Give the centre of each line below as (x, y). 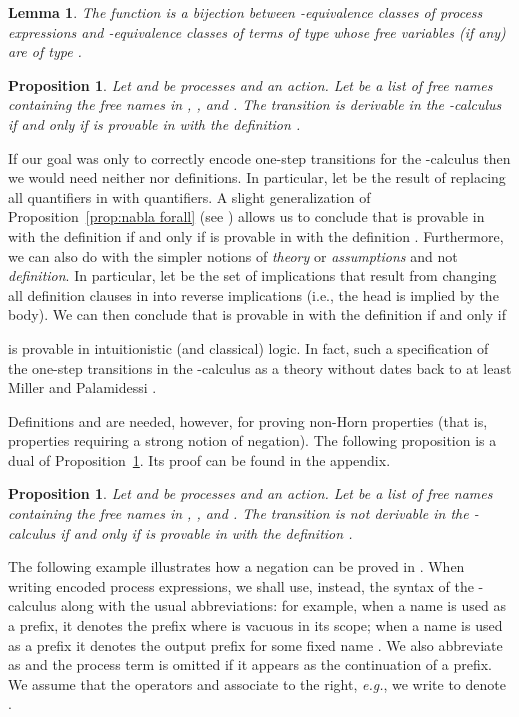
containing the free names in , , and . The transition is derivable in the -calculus (255, 104)
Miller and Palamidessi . (82, 387)
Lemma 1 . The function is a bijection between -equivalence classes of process (245, 12)
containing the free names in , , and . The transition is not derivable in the (238, 513)
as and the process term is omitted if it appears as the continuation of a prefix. (250, 664)
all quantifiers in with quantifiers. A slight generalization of (189, 196)
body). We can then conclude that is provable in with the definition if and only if (257, 314)
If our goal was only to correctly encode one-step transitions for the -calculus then (259, 157)
